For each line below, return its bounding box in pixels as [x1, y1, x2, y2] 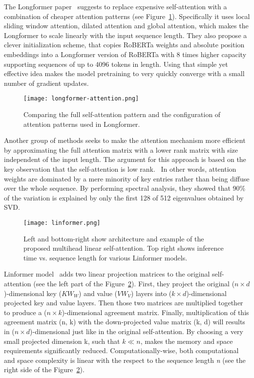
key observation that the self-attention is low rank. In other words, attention [4, 163, 236, 174]
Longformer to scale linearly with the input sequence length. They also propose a [4, 30, 247, 40]
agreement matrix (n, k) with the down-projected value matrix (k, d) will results [4, 317, 245, 327]
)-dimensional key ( [4, 288, 62, 298]
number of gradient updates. [4, 78, 89, 88]
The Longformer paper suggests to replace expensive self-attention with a [4, 1, 227, 11]
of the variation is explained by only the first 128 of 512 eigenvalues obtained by [4, 192, 244, 202]
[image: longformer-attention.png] [23, 95, 139, 102]
